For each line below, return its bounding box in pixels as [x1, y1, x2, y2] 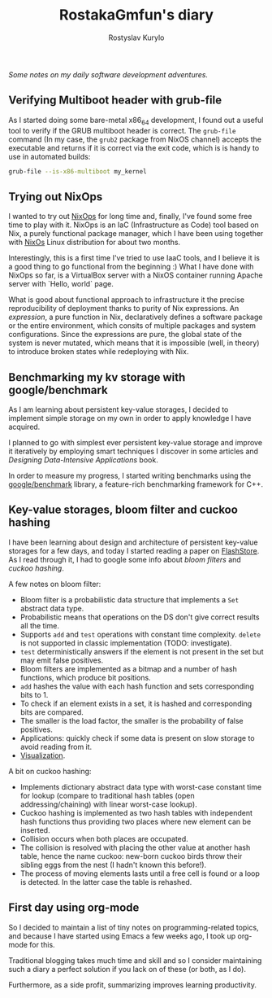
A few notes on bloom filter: [8, 579, 101, 589]
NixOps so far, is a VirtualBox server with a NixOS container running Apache [8, 270, 263, 280]
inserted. [19, 825, 50, 835]
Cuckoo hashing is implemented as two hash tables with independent [19, 808, 253, 817]
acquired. [8, 422, 41, 432]
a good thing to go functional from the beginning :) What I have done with [8, 262, 254, 272]
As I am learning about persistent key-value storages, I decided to [8, 405, 229, 414]
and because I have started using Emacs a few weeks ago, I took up [8, 930, 236, 941]
